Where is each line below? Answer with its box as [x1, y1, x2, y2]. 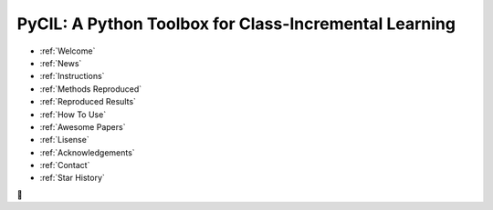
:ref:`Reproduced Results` [39, 96, 137, 107]
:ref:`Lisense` [39, 135, 90, 145]
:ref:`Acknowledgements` [39, 146, 136, 158]
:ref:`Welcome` [39, 45, 96, 56]
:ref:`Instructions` [39, 71, 105, 82]
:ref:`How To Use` [39, 109, 107, 120]
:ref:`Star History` [39, 173, 105, 184]
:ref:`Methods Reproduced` [39, 83, 142, 95]
